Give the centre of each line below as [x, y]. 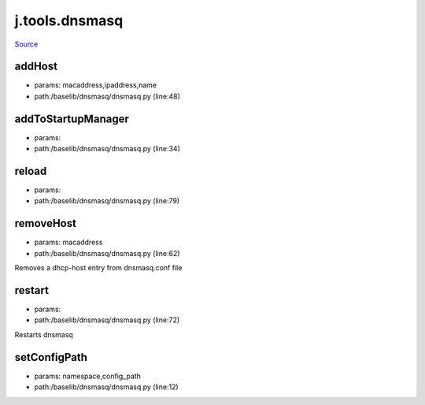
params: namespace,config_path [88, 376]
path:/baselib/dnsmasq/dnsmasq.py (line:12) [106, 387]
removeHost [45, 223]
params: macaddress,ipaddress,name [96, 85]
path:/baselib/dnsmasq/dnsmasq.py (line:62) [107, 253]
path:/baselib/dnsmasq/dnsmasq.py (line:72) [107, 320]
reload [31, 171]
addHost [36, 67]
